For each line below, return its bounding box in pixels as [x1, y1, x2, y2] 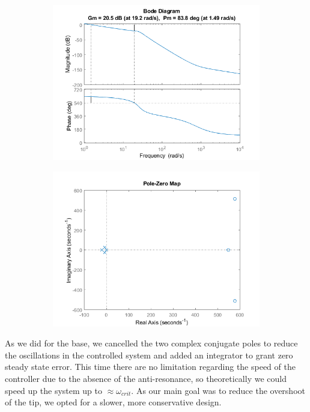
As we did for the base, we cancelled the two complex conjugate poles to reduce [5, 337, 298, 349]
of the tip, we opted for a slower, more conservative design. [5, 396, 222, 408]
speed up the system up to [5, 384, 102, 396]
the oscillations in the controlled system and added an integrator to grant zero [5, 348, 293, 361]
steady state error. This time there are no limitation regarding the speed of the [5, 360, 296, 373]
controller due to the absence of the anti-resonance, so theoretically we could [5, 372, 287, 384]
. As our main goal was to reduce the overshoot [131, 384, 305, 396]
